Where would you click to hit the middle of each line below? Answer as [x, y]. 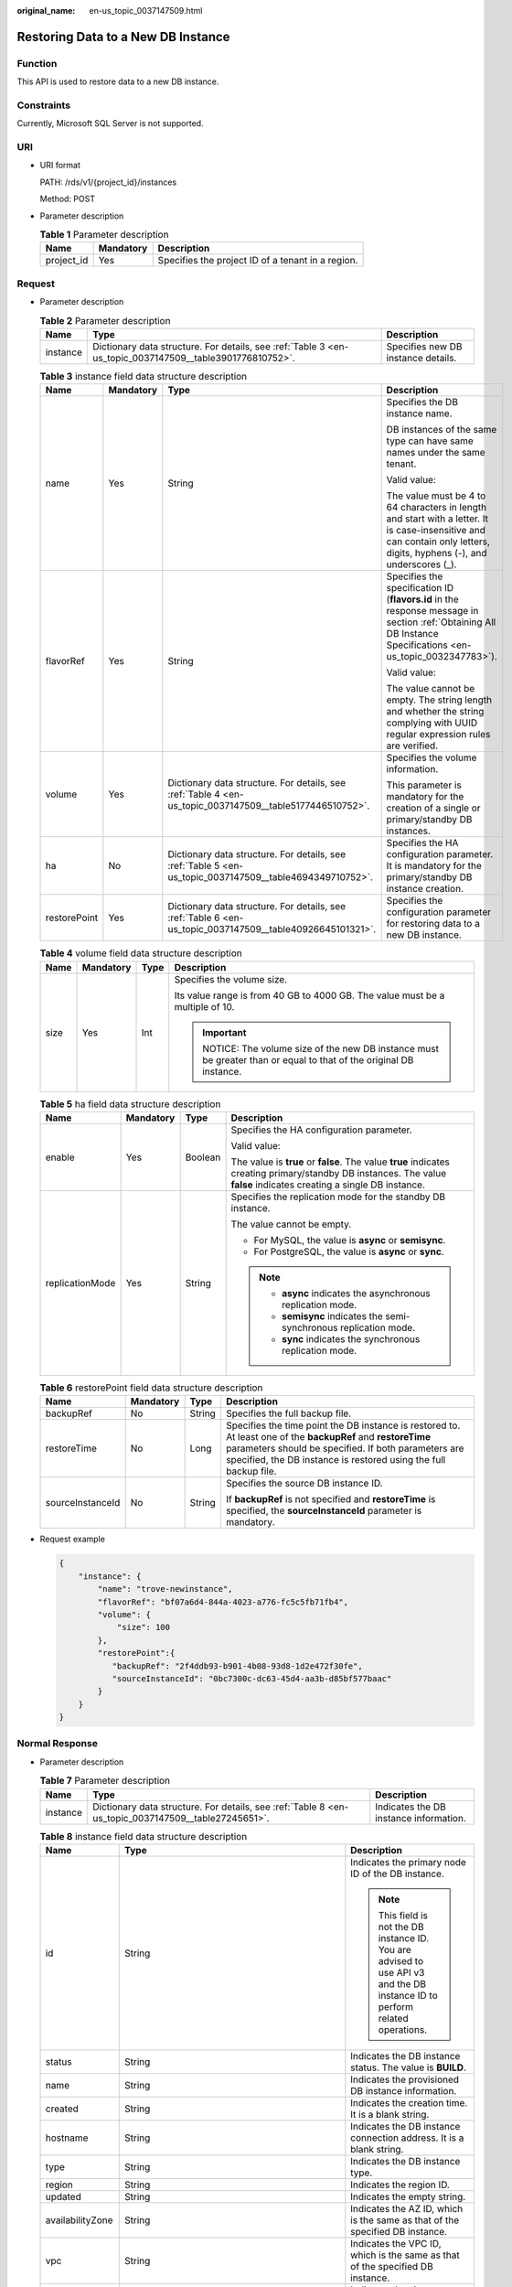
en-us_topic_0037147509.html [146, 11]
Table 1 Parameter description [104, 235]
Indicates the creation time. [409, 2102]
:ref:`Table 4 [194, 794]
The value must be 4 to [436, 496]
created [62, 2109]
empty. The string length [439, 700]
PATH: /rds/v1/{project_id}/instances [108, 182]
